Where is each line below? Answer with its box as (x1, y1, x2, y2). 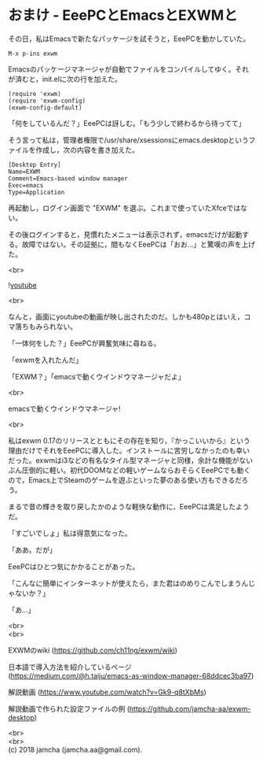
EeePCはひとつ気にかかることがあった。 (8, 561, 140, 571)
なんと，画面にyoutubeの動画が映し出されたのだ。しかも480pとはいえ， (8, 312, 244, 321)
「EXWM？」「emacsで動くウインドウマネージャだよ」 (8, 372, 186, 381)
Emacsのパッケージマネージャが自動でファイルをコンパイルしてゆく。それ (8, 64, 250, 74)
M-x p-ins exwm (8, 50, 58, 57)
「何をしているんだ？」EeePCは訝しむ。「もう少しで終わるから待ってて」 (8, 118, 246, 128)
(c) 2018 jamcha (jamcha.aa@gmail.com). (8, 745, 143, 754)
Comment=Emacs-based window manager (8, 174, 128, 183)
